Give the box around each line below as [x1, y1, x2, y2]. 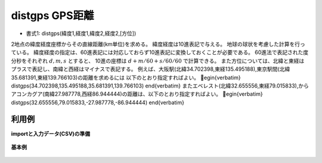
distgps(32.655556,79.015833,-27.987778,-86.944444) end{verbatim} [11, 99, 185, 106]
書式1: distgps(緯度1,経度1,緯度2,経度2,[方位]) [26, 30, 137, 37]
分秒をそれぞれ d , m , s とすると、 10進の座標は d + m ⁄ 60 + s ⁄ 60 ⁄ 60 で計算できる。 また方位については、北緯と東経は [11, 57, 305, 64]
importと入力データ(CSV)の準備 [11, 130, 91, 137]
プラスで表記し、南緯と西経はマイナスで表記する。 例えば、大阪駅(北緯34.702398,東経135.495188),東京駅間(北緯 [11, 65, 290, 73]
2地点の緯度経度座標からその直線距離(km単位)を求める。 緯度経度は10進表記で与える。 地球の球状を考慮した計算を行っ [11, 40, 305, 48]
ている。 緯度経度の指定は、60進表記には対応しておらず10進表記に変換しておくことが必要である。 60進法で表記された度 [11, 49, 309, 56]
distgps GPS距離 [11, 9, 95, 22]
